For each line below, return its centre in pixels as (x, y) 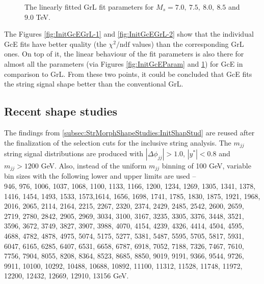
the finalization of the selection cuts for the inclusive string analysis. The (118, 142)
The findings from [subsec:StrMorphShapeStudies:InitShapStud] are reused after (129, 132)
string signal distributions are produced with (74, 153)
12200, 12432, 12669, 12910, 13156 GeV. (67, 276)
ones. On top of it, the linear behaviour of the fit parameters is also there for (124, 54)
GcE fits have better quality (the (55, 44)
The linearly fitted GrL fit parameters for (89, 7)
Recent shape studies (61, 111)
